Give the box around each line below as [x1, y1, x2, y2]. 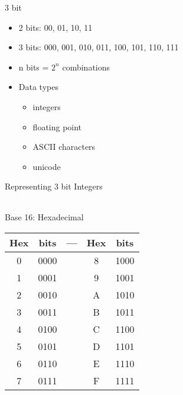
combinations [62, 60, 110, 73]
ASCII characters [32, 140, 96, 153]
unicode [32, 160, 61, 172]
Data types [18, 81, 58, 93]
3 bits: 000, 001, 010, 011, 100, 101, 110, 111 [18, 41, 179, 53]
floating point [32, 120, 82, 133]
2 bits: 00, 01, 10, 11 [18, 21, 93, 33]
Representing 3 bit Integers [5, 180, 103, 192]
